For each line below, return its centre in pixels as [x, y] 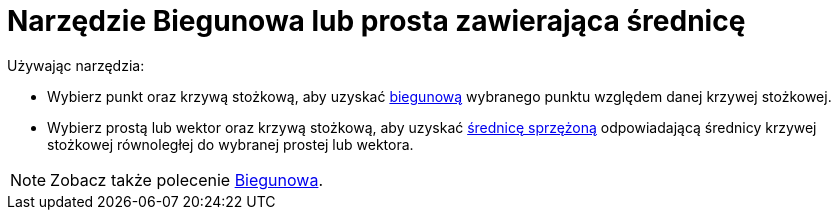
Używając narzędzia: [76, 65]
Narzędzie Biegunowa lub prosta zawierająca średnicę [376, 21]
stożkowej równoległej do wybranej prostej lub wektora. [230, 144]
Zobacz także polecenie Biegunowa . [187, 179]
